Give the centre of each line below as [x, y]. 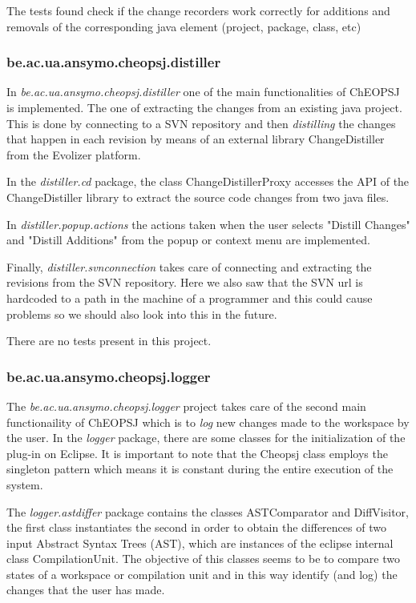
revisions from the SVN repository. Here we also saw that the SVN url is [185, 282]
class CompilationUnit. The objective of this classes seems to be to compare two [203, 559]
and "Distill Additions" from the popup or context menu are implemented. [188, 240]
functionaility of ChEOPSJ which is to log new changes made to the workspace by [208, 422]
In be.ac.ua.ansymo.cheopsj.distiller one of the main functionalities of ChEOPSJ [203, 92]
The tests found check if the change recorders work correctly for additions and [198, 10]
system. [25, 484]
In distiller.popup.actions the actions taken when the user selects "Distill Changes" [208, 224]
